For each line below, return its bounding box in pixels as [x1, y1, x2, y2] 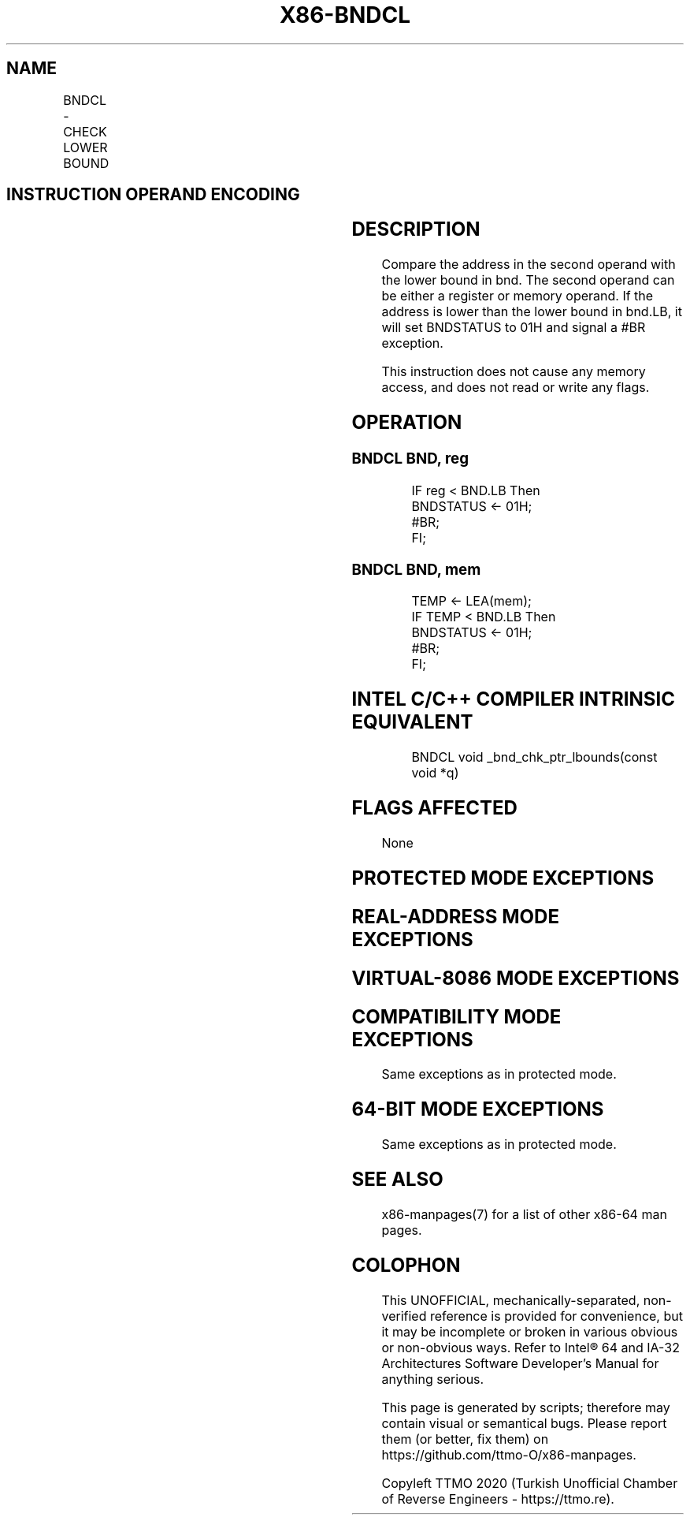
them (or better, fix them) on [381, 1430, 549, 1447]
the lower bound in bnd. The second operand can [381, 272, 675, 289]
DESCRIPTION [351, 218, 480, 241]
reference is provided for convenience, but [429, 1307, 683, 1324]
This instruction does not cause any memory [381, 363, 646, 380]
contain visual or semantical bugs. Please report [381, 1415, 667, 1431]
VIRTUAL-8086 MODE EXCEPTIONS [351, 966, 680, 990]
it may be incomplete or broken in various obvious [381, 1323, 678, 1340]
